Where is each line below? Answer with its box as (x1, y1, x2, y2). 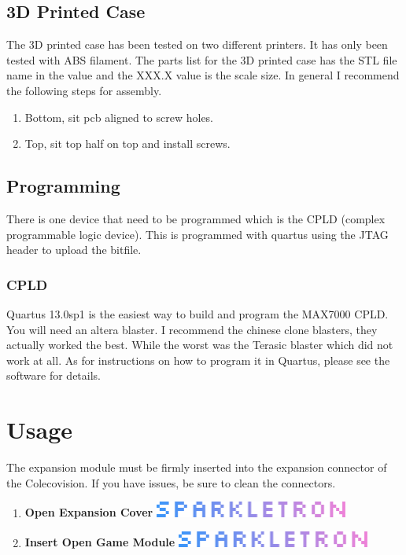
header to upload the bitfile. (6, 241, 142, 258)
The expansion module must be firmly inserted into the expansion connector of (6, 459, 387, 476)
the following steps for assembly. (6, 82, 162, 98)
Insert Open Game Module (24, 534, 175, 550)
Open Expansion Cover (24, 504, 153, 520)
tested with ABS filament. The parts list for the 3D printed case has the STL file (6, 51, 397, 68)
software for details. (6, 367, 101, 384)
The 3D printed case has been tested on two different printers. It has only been (6, 36, 388, 53)
